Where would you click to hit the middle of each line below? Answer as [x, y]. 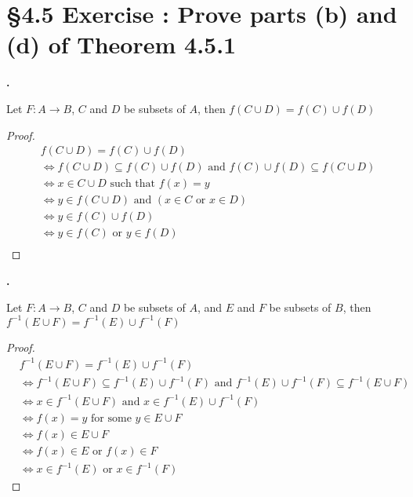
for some [111, 418]
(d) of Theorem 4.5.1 [121, 44]
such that [133, 184]
